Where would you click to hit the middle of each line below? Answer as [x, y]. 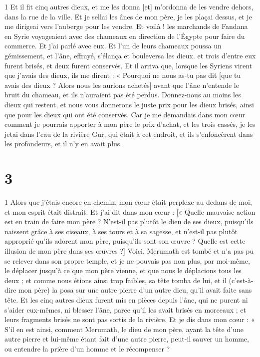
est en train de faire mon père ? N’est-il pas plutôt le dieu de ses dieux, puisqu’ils [129, 221]
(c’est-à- [241, 280]
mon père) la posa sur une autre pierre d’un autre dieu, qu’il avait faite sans [135, 290]
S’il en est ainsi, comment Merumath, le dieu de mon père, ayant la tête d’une [124, 329]
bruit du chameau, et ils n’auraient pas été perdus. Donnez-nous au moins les [123, 95]
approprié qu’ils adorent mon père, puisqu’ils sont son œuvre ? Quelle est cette [125, 241]
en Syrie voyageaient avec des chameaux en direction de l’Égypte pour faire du [125, 36]
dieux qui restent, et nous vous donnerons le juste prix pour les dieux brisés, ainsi [129, 104]
